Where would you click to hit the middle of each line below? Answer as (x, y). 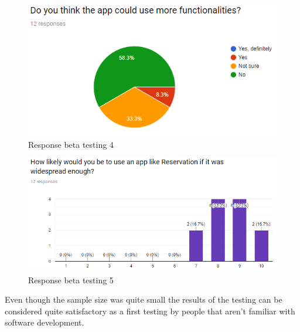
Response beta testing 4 (71, 144)
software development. (45, 322)
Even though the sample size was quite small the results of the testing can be (144, 299)
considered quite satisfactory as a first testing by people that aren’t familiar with (150, 311)
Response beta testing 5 (71, 280)
